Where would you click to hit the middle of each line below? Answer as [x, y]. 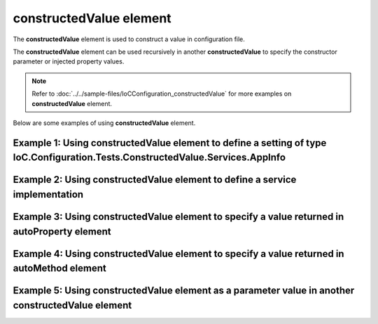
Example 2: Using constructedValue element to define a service [155, 180]
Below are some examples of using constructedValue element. [104, 123]
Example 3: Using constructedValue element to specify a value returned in [178, 216]
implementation [48, 194]
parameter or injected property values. [69, 61]
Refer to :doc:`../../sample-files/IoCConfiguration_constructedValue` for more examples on [162, 94]
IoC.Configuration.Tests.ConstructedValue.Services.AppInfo [149, 157]
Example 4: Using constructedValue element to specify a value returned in [178, 254]
